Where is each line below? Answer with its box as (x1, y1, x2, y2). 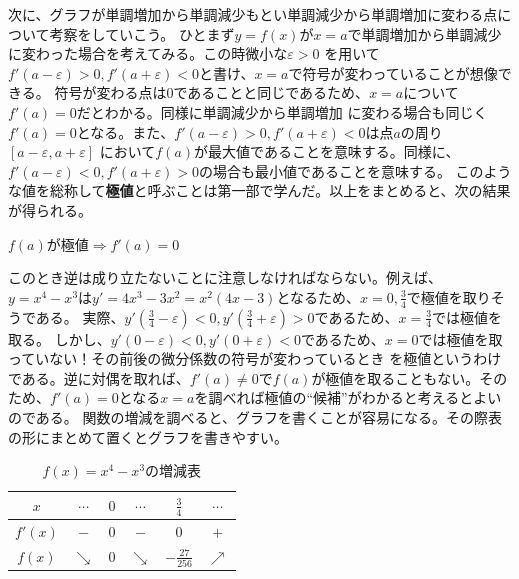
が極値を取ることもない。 (311, 367, 480, 388)
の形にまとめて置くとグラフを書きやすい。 (8, 426, 288, 447)
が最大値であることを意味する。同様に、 (194, 141, 460, 162)
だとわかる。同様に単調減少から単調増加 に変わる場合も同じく (76, 101, 488, 122)
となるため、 (276, 286, 361, 307)
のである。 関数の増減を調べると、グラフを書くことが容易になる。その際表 (8, 406, 502, 427)
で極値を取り (406, 286, 491, 307)
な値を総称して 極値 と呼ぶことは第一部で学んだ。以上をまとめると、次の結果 (8, 180, 511, 201)
